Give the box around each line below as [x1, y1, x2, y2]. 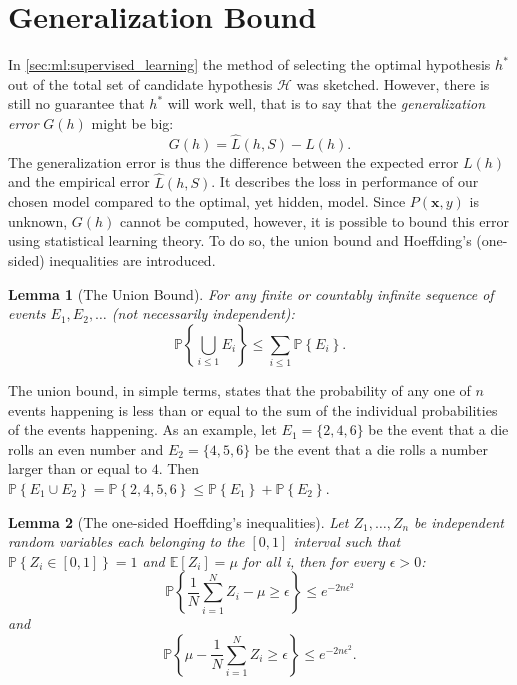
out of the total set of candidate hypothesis [8, 73, 273, 94]
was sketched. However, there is [296, 73, 490, 94]
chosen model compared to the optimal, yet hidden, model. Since [8, 191, 406, 212]
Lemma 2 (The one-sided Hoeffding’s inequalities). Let [8, 511, 349, 532]
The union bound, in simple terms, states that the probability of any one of [8, 380, 471, 401]
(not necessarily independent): [111, 303, 295, 324]
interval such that [293, 531, 401, 552]
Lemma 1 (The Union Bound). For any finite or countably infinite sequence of [8, 283, 494, 304]
